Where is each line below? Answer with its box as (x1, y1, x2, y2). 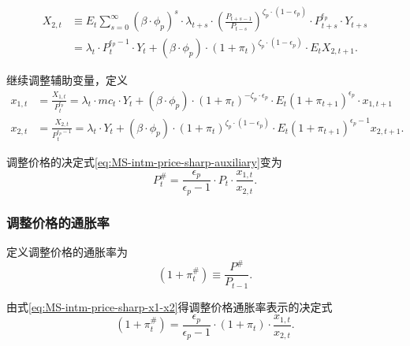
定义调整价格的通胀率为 (6, 244, 128, 260)
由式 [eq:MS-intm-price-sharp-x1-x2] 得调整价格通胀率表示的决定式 (6, 298, 333, 314)
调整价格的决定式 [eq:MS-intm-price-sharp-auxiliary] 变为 (6, 154, 282, 170)
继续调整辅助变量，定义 (6, 71, 128, 87)
